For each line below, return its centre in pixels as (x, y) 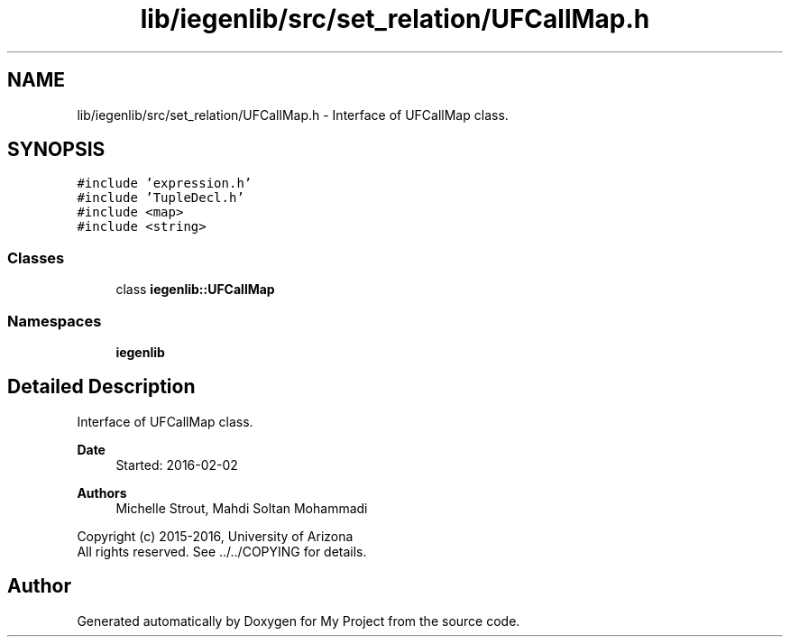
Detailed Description (101, 387)
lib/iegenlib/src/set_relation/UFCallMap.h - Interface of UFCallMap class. (293, 115)
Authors (102, 492)
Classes (36, 258)
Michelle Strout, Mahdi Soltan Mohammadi (242, 508)
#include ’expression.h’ (165, 184)
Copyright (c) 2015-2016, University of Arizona (215, 536)
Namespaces (55, 321)
